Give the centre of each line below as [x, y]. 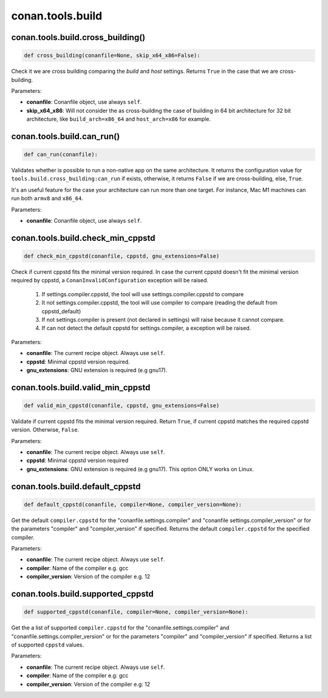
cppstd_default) [61, 311]
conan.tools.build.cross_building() [78, 37]
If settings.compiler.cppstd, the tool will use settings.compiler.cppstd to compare [143, 294]
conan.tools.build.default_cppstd [76, 486]
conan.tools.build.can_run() [66, 136]
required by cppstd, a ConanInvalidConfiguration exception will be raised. [110, 280]
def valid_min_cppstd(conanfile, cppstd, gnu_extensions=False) [122, 405]
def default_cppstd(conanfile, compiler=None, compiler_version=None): [133, 504]
